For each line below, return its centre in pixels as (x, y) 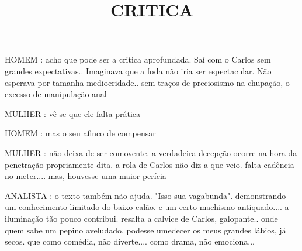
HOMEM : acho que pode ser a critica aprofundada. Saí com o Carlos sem (138, 59)
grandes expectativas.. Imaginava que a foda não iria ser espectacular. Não (138, 71)
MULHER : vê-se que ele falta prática (73, 113)
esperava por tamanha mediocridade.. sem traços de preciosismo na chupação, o (147, 82)
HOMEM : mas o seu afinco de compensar (80, 133)
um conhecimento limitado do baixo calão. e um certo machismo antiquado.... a (147, 207)
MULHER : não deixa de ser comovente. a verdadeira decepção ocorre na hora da (151, 152)
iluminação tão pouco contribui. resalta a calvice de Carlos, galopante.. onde (141, 218)
